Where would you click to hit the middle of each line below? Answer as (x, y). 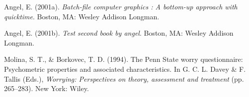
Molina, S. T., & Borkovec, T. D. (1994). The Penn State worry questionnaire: (124, 59)
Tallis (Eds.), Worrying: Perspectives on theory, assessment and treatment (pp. (124, 78)
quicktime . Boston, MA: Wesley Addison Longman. (82, 16)
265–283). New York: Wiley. (46, 88)
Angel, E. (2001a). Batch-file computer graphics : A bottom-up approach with (121, 6)
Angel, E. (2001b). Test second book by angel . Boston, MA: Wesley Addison (119, 33)
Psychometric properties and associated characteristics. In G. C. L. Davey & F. (125, 69)
